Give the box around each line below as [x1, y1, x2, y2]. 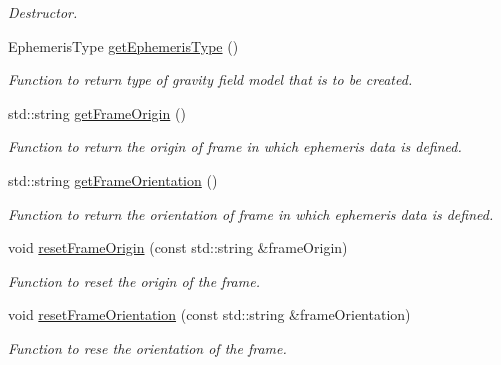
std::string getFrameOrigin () [8, 102, 186, 123]
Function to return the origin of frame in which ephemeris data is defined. [8, 136, 462, 157]
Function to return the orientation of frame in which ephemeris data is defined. [8, 203, 494, 224]
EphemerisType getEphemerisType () [8, 35, 239, 56]
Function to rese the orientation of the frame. [8, 337, 287, 358]
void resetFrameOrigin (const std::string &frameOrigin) [8, 237, 348, 258]
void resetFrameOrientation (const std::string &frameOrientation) [8, 304, 411, 325]
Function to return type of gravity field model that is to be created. [8, 69, 413, 90]
